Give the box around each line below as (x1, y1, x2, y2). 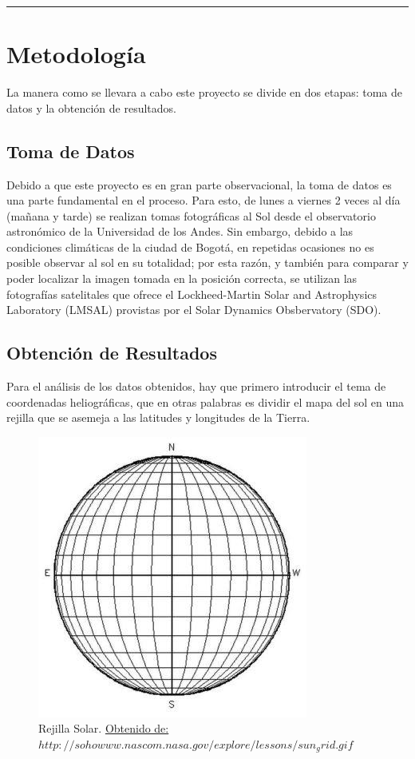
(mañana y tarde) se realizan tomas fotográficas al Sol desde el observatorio (6, 207, 376, 224)
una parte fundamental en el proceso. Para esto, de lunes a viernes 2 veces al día (6, 192, 401, 209)
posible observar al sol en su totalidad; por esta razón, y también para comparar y (6, 254, 409, 271)
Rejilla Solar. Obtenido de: (38, 720, 169, 737)
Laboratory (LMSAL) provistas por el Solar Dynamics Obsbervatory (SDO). (6, 301, 381, 318)
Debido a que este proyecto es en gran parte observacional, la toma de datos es (6, 176, 392, 193)
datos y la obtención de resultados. (6, 99, 176, 116)
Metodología (6, 38, 146, 70)
